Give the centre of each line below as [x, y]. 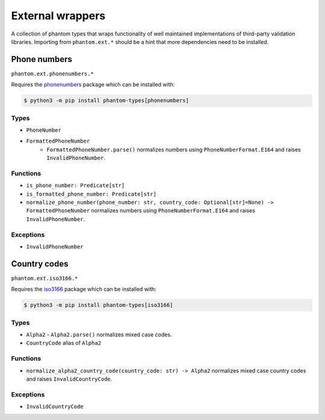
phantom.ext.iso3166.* [45, 278]
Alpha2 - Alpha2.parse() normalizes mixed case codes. [99, 335]
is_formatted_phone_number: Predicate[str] [91, 194]
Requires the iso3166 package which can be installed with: [84, 289]
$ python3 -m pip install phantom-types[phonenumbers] [106, 100]
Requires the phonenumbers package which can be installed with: [93, 85]
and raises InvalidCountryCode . [69, 378]
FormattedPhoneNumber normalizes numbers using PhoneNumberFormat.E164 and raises [141, 211]
